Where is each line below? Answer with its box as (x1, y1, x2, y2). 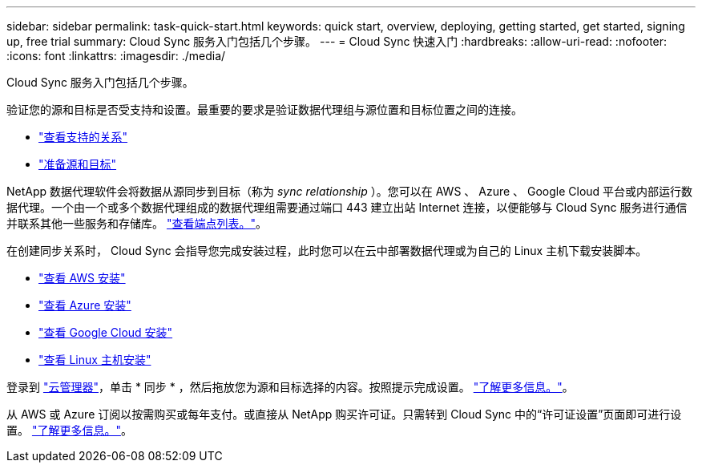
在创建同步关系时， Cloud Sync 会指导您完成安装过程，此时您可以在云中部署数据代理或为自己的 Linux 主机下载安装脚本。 (6, 244, 648, 257)
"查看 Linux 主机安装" (38, 353, 151, 366)
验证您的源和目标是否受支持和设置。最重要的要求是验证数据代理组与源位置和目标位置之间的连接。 (6, 103, 522, 116)
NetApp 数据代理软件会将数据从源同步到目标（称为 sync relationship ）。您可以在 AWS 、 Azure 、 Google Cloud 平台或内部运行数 (6, 184, 693, 198)
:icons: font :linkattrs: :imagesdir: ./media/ (6, 49, 226, 63)
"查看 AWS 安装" (38, 271, 126, 285)
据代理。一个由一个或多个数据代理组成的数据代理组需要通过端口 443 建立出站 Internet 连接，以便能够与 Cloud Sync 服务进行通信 (6, 200, 688, 214)
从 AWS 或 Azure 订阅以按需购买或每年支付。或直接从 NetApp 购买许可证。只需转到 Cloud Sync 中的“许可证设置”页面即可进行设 (6, 407, 682, 421)
